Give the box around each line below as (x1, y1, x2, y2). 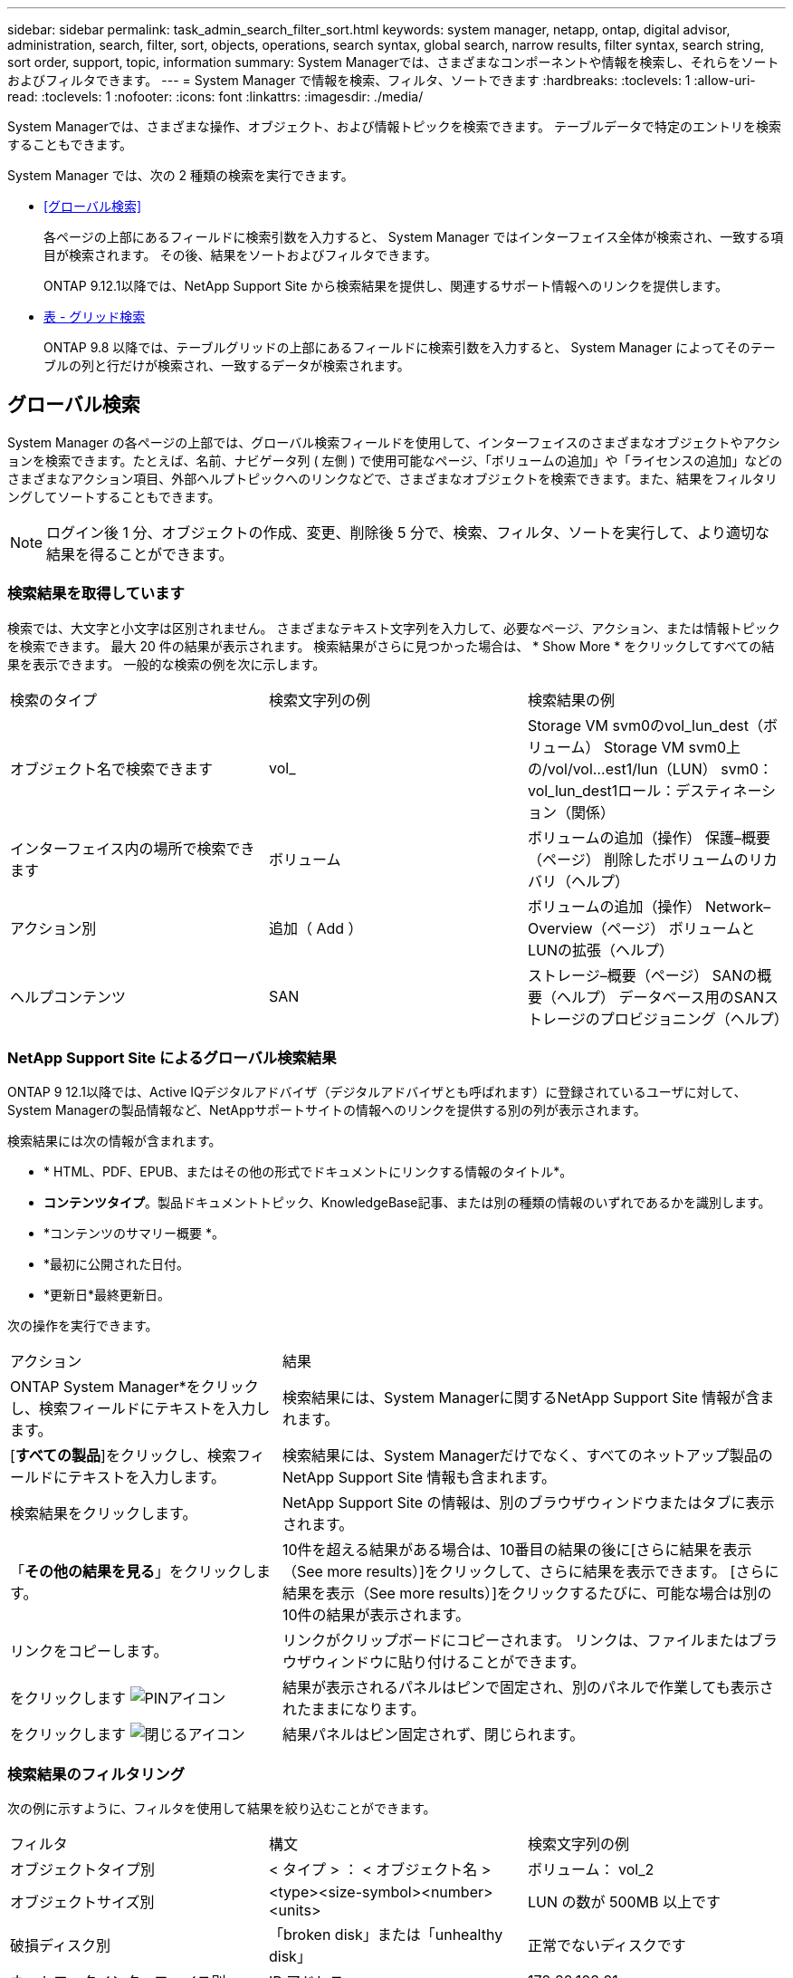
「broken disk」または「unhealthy (268, 1925, 503, 1944)
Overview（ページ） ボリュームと (527, 918, 756, 937)
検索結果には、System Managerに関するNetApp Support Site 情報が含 (282, 1388, 760, 1407)
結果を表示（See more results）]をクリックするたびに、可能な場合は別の (282, 1584, 772, 1603)
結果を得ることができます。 (46, 544, 234, 563)
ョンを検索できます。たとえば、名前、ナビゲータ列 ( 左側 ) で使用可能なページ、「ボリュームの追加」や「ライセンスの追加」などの (7, 452, 783, 468)
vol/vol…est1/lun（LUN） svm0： (547, 759, 773, 778)
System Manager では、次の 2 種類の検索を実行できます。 (7, 168, 354, 183)
